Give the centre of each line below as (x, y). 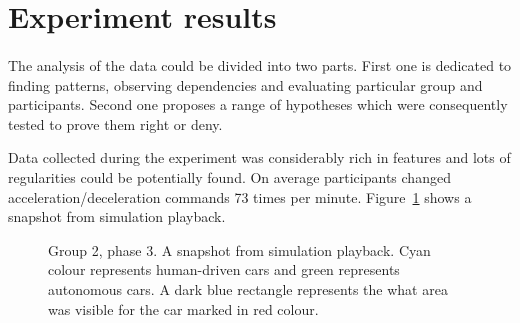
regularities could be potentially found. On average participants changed (229, 176)
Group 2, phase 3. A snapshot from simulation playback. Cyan (239, 249)
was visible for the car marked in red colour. (183, 308)
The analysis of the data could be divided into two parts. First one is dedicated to (260, 64)
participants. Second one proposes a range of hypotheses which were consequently (258, 104)
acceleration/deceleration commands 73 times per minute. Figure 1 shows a (240, 196)
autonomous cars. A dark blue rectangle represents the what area (248, 288)
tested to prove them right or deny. (115, 123)
